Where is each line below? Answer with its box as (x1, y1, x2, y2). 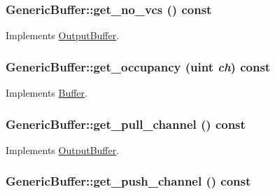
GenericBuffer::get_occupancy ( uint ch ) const (6, 57, 271, 75)
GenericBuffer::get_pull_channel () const (6, 115, 246, 132)
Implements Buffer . (6, 85, 87, 100)
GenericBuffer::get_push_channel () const (6, 172, 251, 190)
